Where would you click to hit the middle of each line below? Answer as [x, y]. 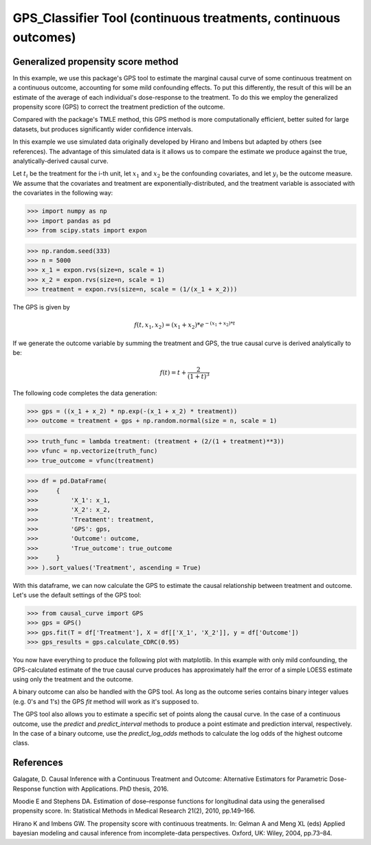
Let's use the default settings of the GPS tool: [77, 595]
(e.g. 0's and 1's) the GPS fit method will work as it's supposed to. [106, 701]
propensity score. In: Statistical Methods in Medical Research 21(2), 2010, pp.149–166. [134, 811]
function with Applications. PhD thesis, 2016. [105, 789]
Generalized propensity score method [95, 62]
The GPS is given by [41, 307]
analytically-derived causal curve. [61, 161]
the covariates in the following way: [63, 193]
